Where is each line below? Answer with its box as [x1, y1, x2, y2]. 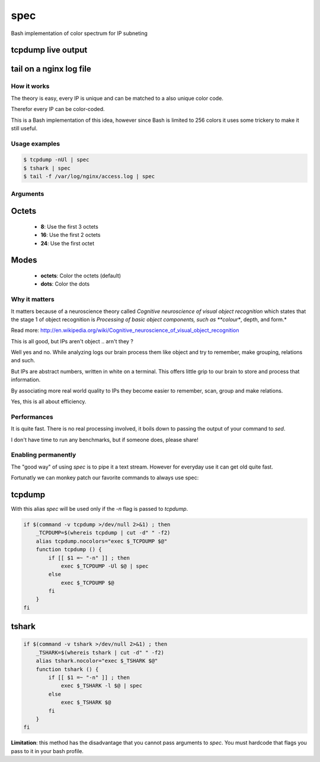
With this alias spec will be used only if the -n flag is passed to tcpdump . [11, 505, 188, 512]
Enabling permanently [11, 451, 76, 459]
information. [11, 376, 41, 383]
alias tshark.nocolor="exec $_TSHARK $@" [36, 657, 158, 665]
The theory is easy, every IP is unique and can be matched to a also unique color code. [11, 94, 223, 102]
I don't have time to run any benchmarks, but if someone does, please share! [11, 436, 199, 443]
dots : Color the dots [40, 280, 90, 287]
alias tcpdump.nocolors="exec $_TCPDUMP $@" [36, 537, 168, 545]
